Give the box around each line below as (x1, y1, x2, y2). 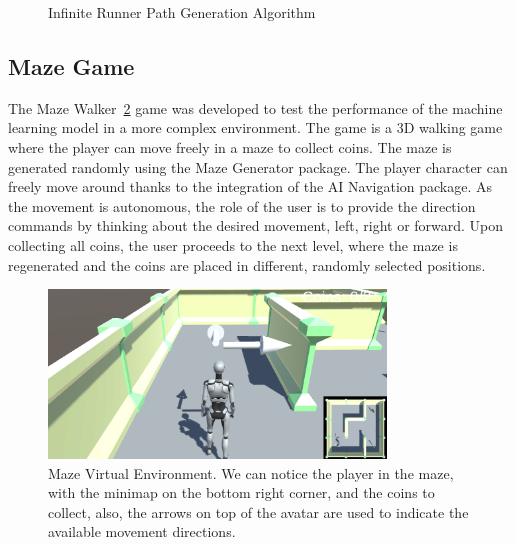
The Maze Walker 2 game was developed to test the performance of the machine (8, 97, 503, 118)
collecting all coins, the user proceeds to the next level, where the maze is (8, 234, 458, 255)
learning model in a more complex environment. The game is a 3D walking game (8, 117, 503, 138)
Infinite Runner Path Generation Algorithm (48, 2, 316, 22)
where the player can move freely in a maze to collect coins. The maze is (8, 136, 452, 157)
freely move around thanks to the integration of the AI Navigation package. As (8, 176, 493, 197)
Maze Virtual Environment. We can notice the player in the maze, (48, 462, 454, 483)
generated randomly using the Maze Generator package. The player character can (8, 156, 508, 177)
